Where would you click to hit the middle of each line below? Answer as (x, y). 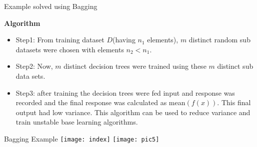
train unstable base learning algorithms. (77, 122)
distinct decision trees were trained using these (135, 66)
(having (124, 40)
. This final (234, 102)
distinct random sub (219, 40)
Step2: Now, (34, 66)
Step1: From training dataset (60, 40)
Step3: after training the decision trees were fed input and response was (125, 92)
